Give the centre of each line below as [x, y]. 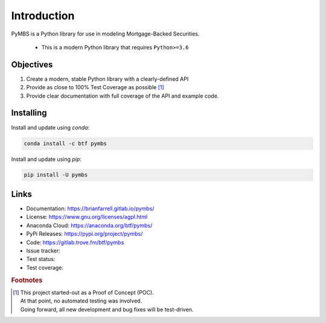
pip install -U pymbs [56, 175]
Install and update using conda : [50, 127]
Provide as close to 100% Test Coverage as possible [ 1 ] [95, 87]
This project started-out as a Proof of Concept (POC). [87, 292]
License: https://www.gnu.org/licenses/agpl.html [87, 217]
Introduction [43, 16]
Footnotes [27, 280]
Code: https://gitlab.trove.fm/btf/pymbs [75, 242]
